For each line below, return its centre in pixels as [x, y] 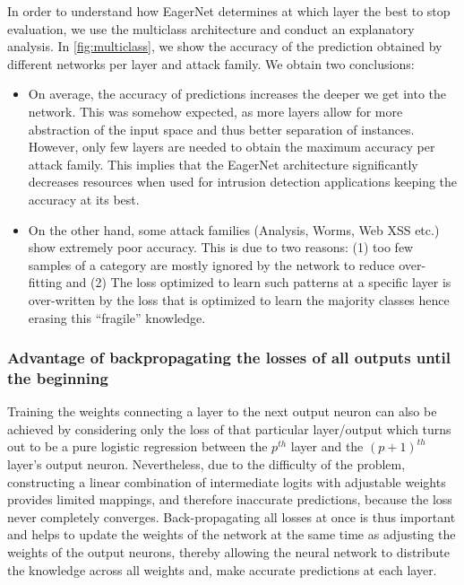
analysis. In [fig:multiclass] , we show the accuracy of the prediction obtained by [225, 46]
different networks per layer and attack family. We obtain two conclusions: [211, 63]
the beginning [58, 377]
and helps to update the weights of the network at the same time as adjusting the [232, 534]
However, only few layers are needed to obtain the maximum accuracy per [232, 147]
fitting [45, 282]
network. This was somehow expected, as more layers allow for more [215, 111]
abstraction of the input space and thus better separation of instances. [221, 129]
